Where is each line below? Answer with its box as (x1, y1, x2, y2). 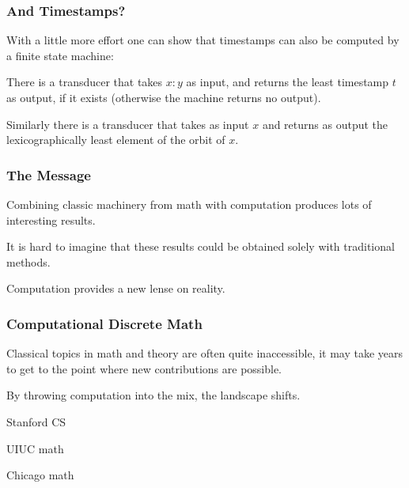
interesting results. (6, 211, 96, 228)
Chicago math (6, 467, 74, 483)
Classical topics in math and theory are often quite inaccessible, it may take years (6, 345, 403, 361)
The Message (6, 165, 91, 184)
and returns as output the (262, 115, 388, 132)
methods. (6, 253, 51, 270)
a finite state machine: (6, 47, 114, 63)
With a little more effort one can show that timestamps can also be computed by (6, 32, 400, 48)
